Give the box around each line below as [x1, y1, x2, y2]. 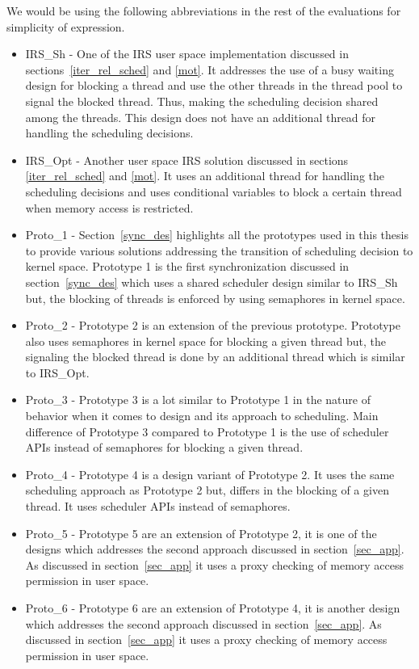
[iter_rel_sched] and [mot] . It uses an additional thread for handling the [25, 167, 384, 184]
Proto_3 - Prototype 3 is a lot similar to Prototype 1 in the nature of [25, 391, 371, 408]
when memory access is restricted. [25, 199, 194, 216]
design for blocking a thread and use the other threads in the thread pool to [25, 77, 403, 94]
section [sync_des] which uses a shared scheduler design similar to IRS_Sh [25, 273, 398, 290]
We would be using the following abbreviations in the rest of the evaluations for [6, 2, 401, 19]
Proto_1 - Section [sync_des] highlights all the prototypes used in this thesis [25, 226, 409, 243]
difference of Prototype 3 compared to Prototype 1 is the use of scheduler [25, 423, 389, 440]
